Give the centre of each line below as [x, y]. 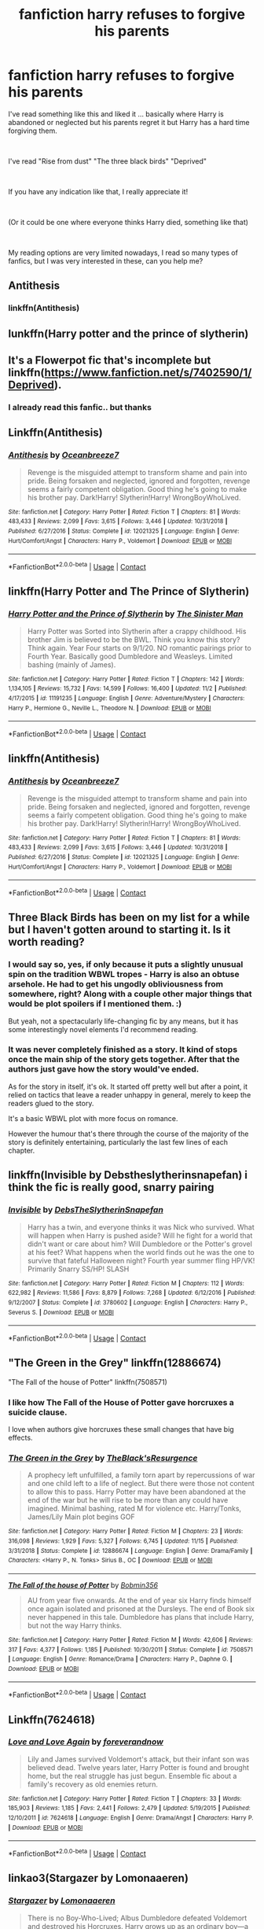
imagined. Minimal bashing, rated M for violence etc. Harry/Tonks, [134, 1509]
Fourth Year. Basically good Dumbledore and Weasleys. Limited [130, 656]
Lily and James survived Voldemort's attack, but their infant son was [138, 1759]
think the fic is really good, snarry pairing [111, 1188]
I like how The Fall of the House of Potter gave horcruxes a [121, 1402]
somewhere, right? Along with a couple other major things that [130, 994]
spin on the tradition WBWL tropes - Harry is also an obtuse [124, 975]
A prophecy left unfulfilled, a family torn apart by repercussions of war [141, 1475]
